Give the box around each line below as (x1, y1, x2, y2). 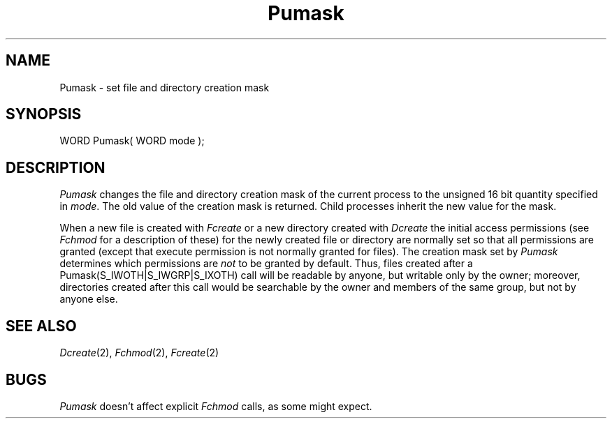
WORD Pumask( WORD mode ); (59, 135, 205, 147)
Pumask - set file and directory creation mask (59, 81, 270, 93)
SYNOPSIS (6, 105, 82, 123)
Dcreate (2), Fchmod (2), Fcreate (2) (59, 347, 219, 359)
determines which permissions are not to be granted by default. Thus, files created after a (59, 257, 473, 270)
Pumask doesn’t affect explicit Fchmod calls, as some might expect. (59, 400, 372, 412)
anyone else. (59, 293, 118, 305)
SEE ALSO (6, 317, 77, 335)
